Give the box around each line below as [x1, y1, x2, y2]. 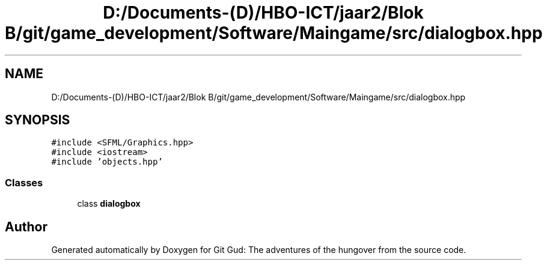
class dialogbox [77, 198, 141, 209]
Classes [5, 176, 43, 189]
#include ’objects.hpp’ [51, 157, 163, 167]
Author [5, 219, 47, 234]
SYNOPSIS [5, 112, 70, 128]
